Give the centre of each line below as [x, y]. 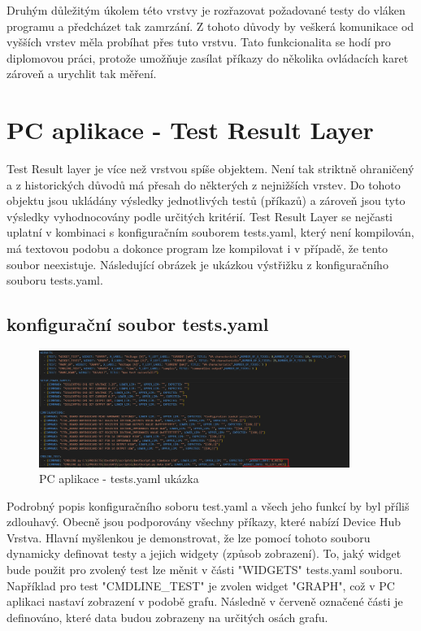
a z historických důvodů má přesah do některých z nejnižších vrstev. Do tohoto [204, 184]
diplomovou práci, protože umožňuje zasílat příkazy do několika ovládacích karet [208, 57]
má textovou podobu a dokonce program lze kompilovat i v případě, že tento [197, 248]
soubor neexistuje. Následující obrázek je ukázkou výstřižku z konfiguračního [197, 264]
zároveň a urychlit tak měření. [82, 74]
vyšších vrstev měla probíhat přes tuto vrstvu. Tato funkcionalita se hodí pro [199, 42]
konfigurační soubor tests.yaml [138, 324]
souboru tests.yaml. [55, 280]
